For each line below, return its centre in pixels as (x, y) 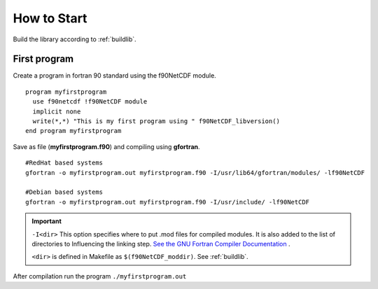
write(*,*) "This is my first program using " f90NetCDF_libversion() (156, 121)
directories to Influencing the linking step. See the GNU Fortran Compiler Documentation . (161, 244)
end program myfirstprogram (73, 131)
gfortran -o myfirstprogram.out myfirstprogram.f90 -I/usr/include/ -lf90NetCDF (168, 202)
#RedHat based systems (64, 163)
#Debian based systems (64, 192)
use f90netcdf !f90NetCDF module (90, 102)
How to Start (50, 18)
